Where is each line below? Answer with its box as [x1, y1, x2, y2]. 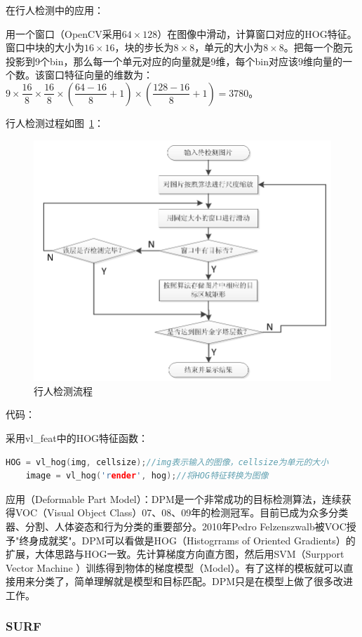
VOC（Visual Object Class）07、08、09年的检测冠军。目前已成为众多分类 [15, 505, 349, 520]
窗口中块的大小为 [6, 40, 84, 55]
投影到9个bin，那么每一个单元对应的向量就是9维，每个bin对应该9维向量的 [6, 53, 342, 68]
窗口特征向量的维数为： [44, 67, 153, 82]
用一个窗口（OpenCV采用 [6, 26, 122, 41]
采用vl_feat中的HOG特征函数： [6, 430, 149, 445]
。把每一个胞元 [283, 40, 353, 55]
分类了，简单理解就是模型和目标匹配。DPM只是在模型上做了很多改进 [34, 574, 354, 589]
